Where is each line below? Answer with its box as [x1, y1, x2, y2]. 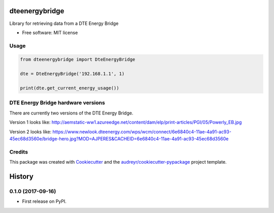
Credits [9, 148, 28, 155]
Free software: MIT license [22, 29, 78, 36]
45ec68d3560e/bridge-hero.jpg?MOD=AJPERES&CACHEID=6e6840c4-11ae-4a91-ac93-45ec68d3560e [9, 135, 229, 142]
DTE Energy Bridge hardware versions [9, 99, 105, 106]
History [9, 172, 34, 180]
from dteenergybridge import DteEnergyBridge [20, 56, 135, 63]
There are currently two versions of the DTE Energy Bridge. [9, 110, 133, 116]
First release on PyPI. [22, 198, 67, 204]
